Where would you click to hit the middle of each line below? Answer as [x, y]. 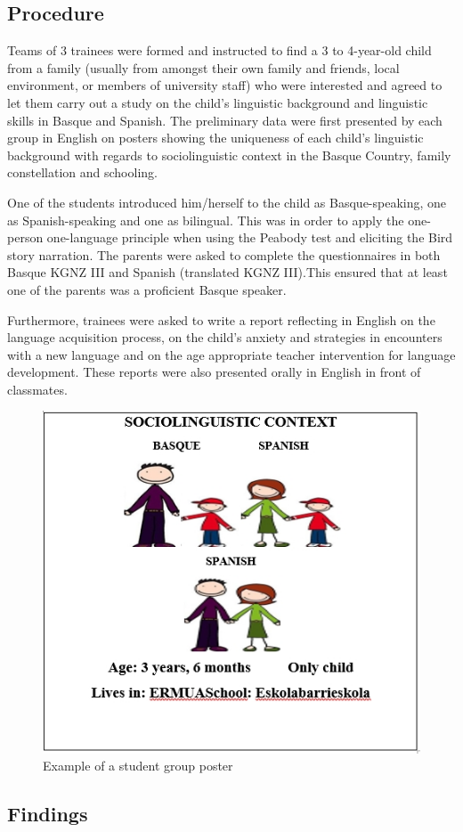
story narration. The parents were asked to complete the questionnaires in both [224, 254]
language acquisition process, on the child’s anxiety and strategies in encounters [225, 337]
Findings [48, 814]
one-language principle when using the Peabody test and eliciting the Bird [250, 237]
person [25, 237]
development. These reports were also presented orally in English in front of [214, 372]
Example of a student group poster [138, 766]
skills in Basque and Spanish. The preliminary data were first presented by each [225, 120]
